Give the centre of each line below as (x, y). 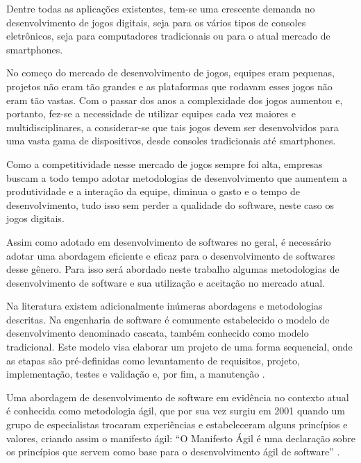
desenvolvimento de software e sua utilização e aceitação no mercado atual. (166, 282)
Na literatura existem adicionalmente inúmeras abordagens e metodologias (165, 306)
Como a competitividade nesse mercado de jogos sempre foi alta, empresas (165, 163)
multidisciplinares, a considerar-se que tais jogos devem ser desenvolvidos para (173, 127)
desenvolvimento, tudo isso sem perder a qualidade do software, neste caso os (170, 204)
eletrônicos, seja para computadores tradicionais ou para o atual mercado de (168, 36)
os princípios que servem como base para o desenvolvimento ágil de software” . (173, 452)
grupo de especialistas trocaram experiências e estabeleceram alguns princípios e (177, 424)
